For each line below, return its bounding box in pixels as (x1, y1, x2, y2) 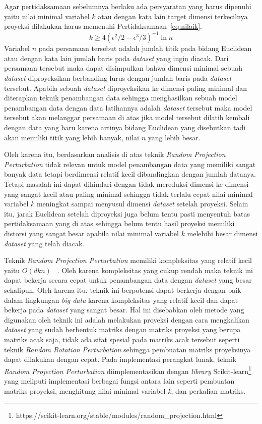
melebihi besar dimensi (187, 228, 258, 238)
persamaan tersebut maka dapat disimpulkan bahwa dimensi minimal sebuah (4, 63, 242, 73)
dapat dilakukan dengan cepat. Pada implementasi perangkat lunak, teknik (4, 354, 237, 364)
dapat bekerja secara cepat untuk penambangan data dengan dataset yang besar (4, 275, 252, 285)
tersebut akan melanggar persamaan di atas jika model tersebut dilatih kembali (4, 112, 250, 123)
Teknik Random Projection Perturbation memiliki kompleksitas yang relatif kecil (4, 255, 252, 266)
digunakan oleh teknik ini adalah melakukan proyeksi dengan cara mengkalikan (4, 314, 249, 325)
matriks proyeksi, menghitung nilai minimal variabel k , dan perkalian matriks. (4, 385, 246, 396)
